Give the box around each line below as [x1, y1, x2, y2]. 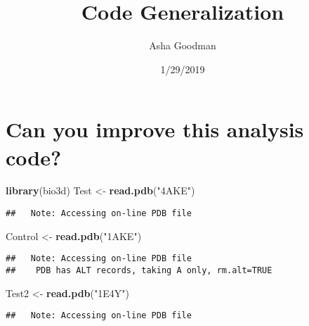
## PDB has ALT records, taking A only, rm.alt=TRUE [6, 265, 272, 275]
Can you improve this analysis [6, 115, 304, 144]
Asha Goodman [149, 38, 216, 53]
